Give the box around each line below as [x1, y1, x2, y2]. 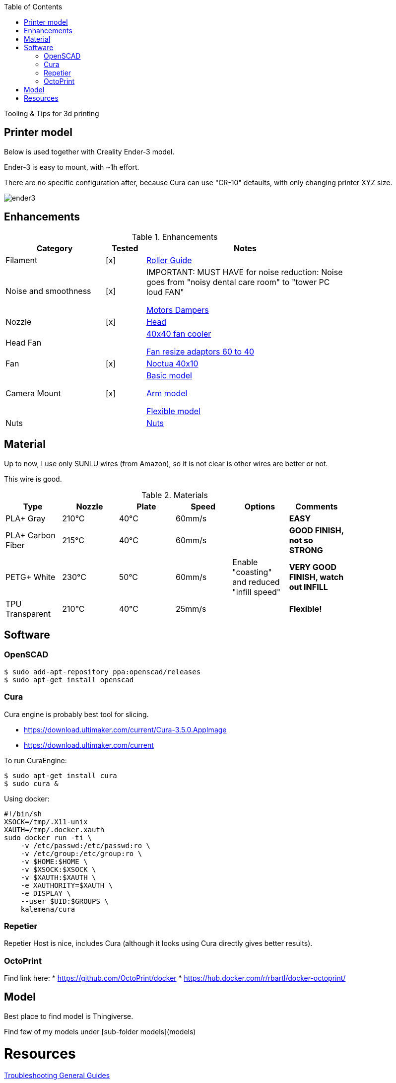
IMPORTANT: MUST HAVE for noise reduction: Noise [146, 267, 343, 277]
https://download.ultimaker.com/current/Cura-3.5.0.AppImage [24, 725, 227, 734]
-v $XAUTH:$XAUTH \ [20, 873, 96, 881]
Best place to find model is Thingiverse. [4, 1011, 133, 1020]
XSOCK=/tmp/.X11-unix [4, 817, 88, 826]
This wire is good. [4, 474, 62, 483]
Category [36, 243, 73, 253]
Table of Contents [4, 2, 63, 11]
